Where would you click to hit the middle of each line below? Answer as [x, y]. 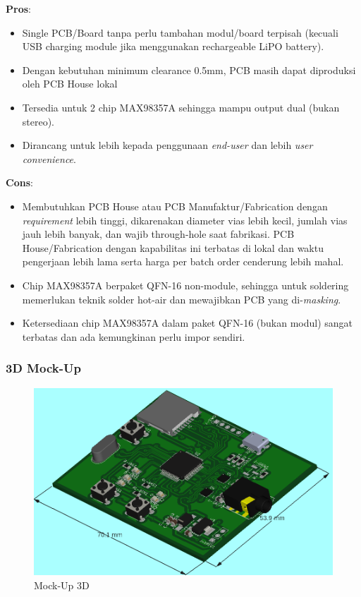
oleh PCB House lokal [70, 84]
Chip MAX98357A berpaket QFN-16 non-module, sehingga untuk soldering [185, 285]
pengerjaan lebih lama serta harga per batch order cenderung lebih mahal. [183, 261]
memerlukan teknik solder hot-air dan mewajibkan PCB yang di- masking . [182, 299]
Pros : [18, 8]
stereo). [38, 121]
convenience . [49, 158]
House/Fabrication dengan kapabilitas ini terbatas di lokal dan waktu [173, 247]
